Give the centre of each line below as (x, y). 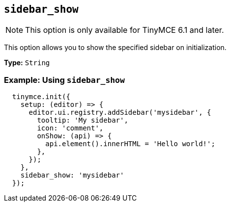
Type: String (27, 63)
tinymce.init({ (41, 97)
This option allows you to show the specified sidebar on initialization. (115, 48)
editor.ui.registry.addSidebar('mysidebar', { (120, 113)
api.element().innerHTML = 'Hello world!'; (130, 144)
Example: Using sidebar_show (64, 80)
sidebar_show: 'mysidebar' (72, 175)
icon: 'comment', (70, 128)
